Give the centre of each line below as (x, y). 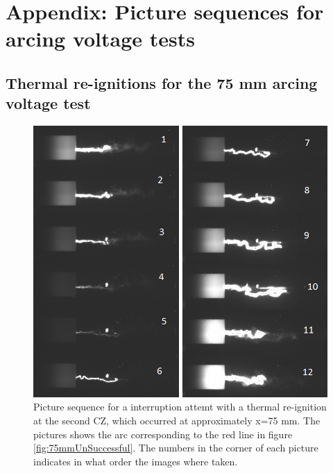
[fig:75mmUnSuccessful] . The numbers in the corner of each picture (176, 448)
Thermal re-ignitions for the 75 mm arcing (162, 82)
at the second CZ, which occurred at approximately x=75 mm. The (177, 420)
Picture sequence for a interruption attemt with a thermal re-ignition (180, 407)
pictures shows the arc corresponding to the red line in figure (163, 434)
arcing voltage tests (100, 39)
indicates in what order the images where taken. (136, 461)
